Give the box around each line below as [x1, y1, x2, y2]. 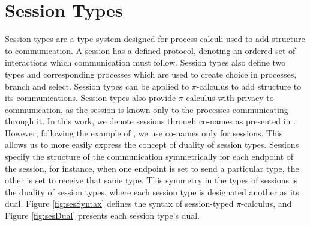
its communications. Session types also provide [5, 91, 176, 104]
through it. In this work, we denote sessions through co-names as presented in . [5, 115, 296, 127]
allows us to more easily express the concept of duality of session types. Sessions [5, 138, 299, 151]
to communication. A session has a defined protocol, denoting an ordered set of [5, 44, 296, 56]
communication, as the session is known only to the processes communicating [5, 103, 288, 115]
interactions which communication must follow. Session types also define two [5, 56, 286, 69]
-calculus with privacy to [183, 91, 274, 104]
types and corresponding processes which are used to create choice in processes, [5, 67, 297, 80]
